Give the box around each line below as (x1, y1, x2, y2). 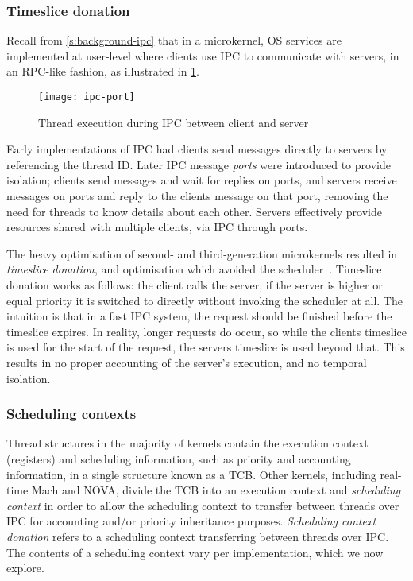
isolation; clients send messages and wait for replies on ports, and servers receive (6, 172, 397, 188)
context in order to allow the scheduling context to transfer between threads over (6, 497, 399, 513)
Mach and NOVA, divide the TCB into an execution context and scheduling (31, 482, 401, 498)
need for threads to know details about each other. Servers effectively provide (6, 203, 382, 219)
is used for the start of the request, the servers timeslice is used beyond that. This (6, 339, 405, 355)
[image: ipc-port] (38, 91, 135, 103)
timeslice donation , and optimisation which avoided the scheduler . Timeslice (6, 261, 382, 277)
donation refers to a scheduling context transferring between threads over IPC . (6, 528, 389, 544)
